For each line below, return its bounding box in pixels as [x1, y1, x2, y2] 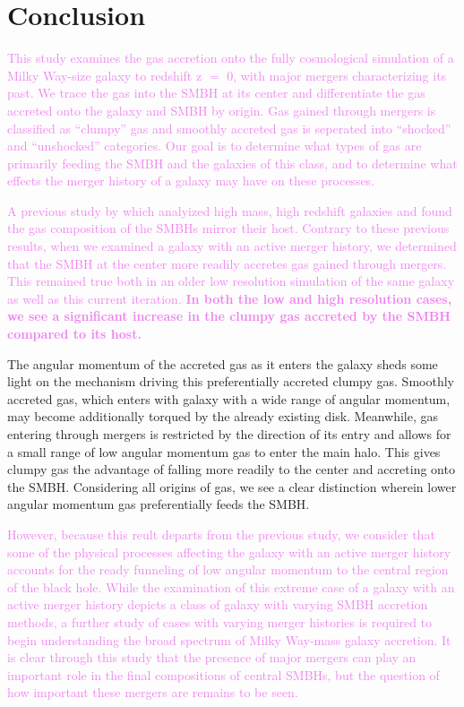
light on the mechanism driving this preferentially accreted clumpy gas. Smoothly [7, 372, 454, 391]
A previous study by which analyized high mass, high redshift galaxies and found [7, 201, 452, 220]
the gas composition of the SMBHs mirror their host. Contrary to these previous [7, 219, 450, 237]
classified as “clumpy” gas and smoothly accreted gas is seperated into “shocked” [7, 118, 451, 137]
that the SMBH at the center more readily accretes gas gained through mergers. [7, 254, 447, 272]
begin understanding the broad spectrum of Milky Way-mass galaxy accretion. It [7, 630, 451, 649]
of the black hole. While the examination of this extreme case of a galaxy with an [7, 577, 455, 596]
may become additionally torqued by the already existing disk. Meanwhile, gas [7, 407, 438, 426]
